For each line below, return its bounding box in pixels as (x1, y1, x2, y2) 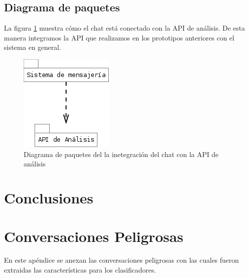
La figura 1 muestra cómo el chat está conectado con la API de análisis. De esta (4, 23, 245, 33)
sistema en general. (4, 42, 62, 52)
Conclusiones (4, 187, 93, 207)
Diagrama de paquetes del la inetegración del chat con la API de (24, 149, 219, 159)
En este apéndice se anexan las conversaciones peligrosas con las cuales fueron (4, 255, 239, 265)
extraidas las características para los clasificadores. (4, 264, 156, 275)
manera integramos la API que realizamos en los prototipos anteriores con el (4, 32, 235, 42)
